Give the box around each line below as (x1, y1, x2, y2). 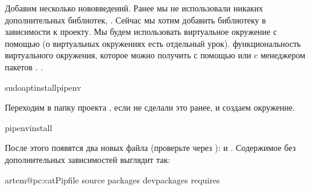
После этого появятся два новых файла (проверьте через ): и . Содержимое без (5, 141, 296, 154)
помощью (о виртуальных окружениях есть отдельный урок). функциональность (5, 37, 301, 49)
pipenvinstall (5, 121, 52, 133)
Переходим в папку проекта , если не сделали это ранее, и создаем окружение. (5, 101, 295, 114)
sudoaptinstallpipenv (5, 81, 81, 93)
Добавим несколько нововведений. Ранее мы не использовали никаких (5, 2, 264, 14)
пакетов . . (5, 60, 43, 73)
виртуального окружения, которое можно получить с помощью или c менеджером (5, 49, 306, 61)
